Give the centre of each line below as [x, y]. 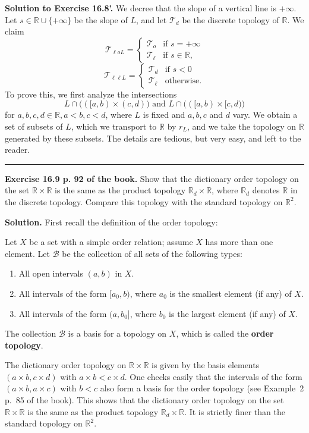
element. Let [28, 253]
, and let [151, 19]
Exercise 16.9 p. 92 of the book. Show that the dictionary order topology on [152, 178]
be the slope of [101, 19]
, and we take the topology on [242, 126]
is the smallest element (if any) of [231, 293]
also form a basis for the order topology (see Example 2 [202, 388]
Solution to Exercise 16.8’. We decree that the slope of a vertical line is [141, 8]
